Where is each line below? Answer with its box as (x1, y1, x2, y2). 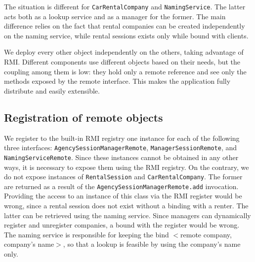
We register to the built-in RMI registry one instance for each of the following (4, 132, 240, 143)
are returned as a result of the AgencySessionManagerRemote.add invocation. (4, 181, 239, 191)
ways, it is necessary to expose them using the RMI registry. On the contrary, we (4, 162, 249, 172)
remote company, (180, 229, 232, 239)
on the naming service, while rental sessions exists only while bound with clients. (4, 30, 249, 40)
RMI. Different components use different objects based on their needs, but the (4, 57, 241, 67)
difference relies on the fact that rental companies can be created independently (4, 21, 245, 31)
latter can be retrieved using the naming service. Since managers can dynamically (4, 210, 251, 220)
